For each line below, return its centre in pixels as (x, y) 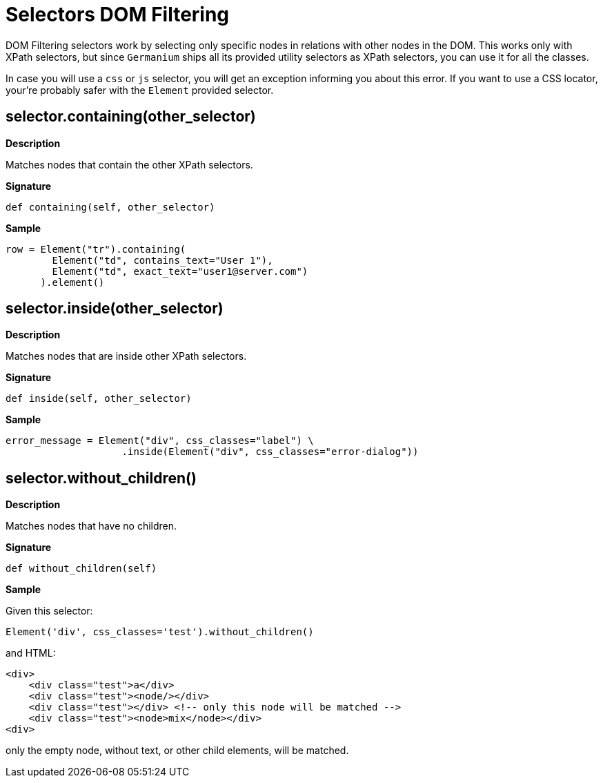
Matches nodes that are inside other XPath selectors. (126, 356)
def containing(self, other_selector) (110, 207)
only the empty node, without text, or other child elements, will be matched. (177, 751)
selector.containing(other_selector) (131, 117)
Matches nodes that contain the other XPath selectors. (129, 164)
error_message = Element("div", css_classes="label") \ (160, 441)
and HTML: (31, 653)
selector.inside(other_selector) (115, 309)
